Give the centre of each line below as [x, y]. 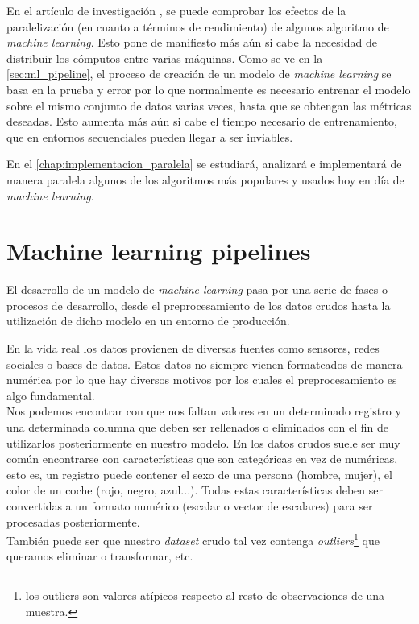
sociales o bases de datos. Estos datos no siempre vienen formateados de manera [205, 364]
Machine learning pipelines [159, 251]
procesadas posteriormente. [73, 521]
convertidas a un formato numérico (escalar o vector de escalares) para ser [190, 505]
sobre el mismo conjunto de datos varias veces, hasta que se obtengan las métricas [209, 105]
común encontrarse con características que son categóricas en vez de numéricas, [202, 459]
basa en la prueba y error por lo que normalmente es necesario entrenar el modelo [209, 89]
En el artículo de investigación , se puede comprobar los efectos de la [176, 10]
